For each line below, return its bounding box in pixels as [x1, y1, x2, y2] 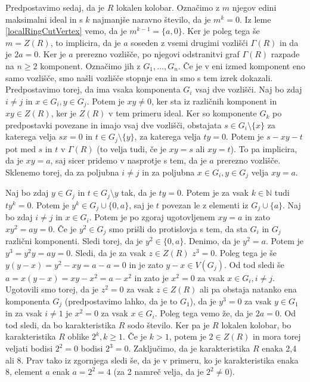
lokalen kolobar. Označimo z [116, 1, 220, 13]
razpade [271, 48, 300, 60]
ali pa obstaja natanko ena [200, 283, 297, 295]
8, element [5, 365, 43, 378]
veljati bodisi [5, 342, 53, 355]
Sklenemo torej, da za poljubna [5, 166, 119, 178]
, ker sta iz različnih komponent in [151, 94, 277, 107]
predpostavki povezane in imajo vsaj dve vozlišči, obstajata [5, 118, 222, 131]
